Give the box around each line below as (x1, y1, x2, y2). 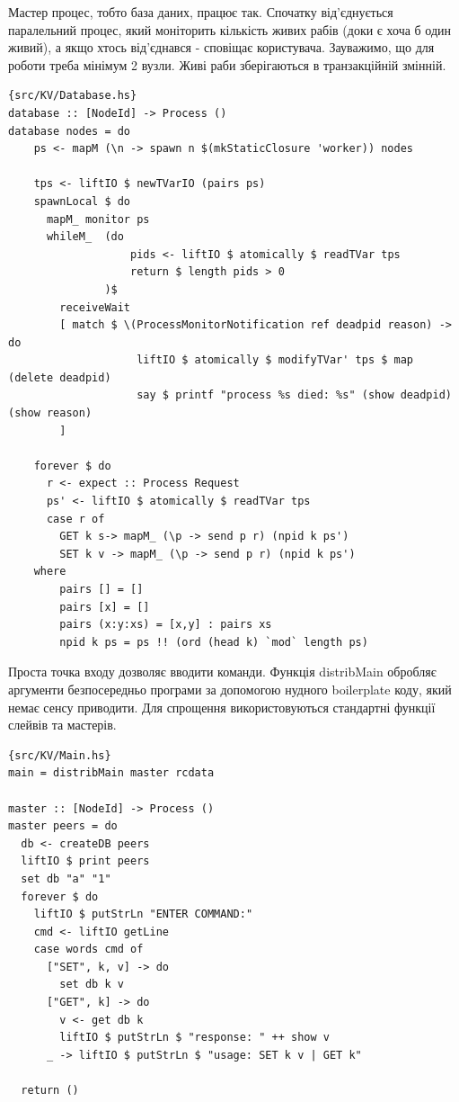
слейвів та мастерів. (8, 715, 117, 734)
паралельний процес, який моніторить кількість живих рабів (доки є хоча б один (8, 20, 452, 39)
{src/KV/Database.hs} (8, 89, 137, 103)
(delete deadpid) (8, 371, 111, 384)
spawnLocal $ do (33, 194, 131, 208)
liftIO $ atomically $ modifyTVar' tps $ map (137, 354, 414, 367)
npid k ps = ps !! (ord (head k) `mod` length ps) (59, 635, 368, 649)
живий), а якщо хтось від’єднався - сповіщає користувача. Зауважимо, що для (8, 38, 435, 57)
